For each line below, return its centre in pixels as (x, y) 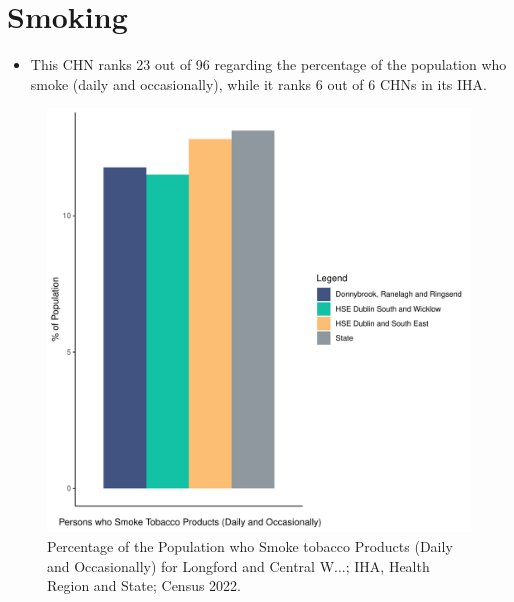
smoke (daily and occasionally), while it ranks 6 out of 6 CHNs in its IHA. (258, 83)
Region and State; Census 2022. (144, 585)
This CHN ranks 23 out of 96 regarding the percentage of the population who (268, 64)
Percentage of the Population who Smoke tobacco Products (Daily (250, 545)
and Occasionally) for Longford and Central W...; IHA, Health (238, 565)
